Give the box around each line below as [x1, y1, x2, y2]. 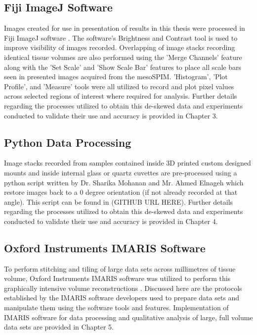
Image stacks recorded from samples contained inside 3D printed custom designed [4, 158, 251, 168]
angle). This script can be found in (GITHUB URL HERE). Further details [4, 196, 233, 207]
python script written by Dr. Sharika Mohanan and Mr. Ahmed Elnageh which [4, 177, 244, 187]
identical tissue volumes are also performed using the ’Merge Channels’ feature [4, 52, 242, 62]
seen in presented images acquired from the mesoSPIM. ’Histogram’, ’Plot [4, 71, 228, 82]
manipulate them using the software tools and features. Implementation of [4, 302, 229, 313]
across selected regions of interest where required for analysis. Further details [4, 91, 237, 101]
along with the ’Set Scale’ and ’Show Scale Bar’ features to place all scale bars [4, 61, 242, 72]
